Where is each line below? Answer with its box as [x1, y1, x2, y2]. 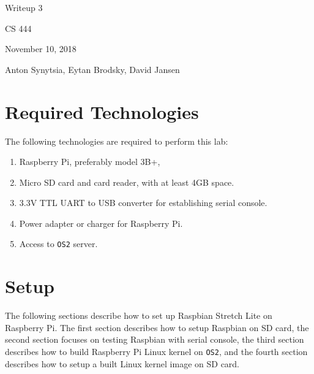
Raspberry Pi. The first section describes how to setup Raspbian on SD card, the [5, 321, 309, 334]
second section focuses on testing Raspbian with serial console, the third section [5, 333, 304, 346]
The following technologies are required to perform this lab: [5, 134, 228, 147]
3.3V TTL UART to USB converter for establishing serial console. [19, 196, 267, 209]
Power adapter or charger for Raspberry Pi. [19, 216, 183, 229]
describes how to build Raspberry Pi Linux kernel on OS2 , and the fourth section [5, 345, 308, 358]
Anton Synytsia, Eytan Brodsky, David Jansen [5, 63, 180, 75]
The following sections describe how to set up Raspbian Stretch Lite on [5, 309, 272, 322]
